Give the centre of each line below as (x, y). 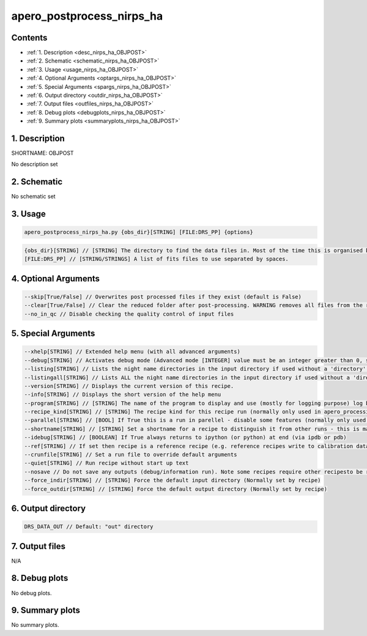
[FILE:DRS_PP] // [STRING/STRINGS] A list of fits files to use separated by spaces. (156, 259)
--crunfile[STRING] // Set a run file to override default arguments (131, 455)
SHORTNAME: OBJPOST (43, 153)
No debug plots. (32, 593)
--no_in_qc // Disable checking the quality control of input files (129, 314)
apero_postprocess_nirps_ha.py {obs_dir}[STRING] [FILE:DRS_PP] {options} (139, 232)
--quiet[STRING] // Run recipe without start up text (106, 463)
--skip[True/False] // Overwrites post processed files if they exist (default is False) (163, 297)
